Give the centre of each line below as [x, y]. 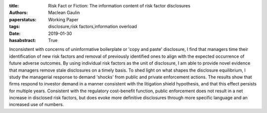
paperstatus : [23, 19]
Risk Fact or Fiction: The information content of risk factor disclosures [119, 6]
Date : [15, 33]
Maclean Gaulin [64, 13]
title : [14, 6]
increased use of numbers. [37, 105]
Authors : [19, 13]
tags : [15, 27]
